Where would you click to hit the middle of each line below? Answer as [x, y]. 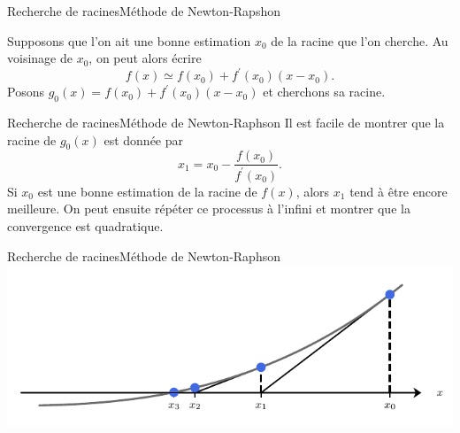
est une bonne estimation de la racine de [147, 191]
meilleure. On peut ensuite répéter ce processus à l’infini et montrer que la [209, 209]
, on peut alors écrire [145, 58]
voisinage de [40, 58]
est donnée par [144, 139]
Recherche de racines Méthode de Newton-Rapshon [144, 11]
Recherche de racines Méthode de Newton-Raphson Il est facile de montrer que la [226, 123]
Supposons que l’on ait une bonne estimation [129, 40]
